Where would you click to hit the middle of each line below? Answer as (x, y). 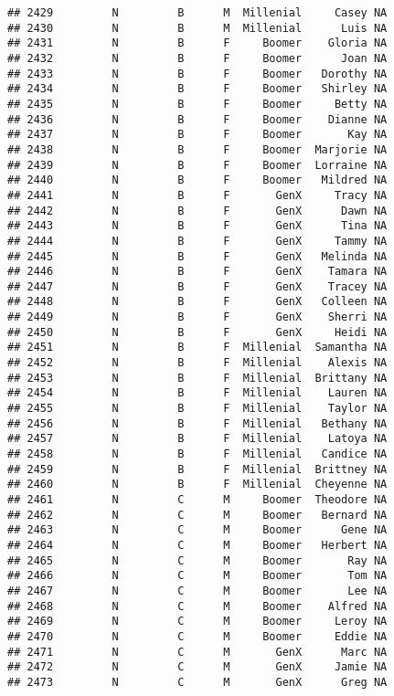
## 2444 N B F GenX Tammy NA (197, 241)
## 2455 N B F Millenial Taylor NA (197, 409)
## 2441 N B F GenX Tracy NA (197, 195)
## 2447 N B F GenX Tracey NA (197, 286)
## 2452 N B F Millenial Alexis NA (197, 363)
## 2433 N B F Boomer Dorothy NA (197, 74)
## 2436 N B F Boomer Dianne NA (197, 119)
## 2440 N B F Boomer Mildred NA (197, 180)
